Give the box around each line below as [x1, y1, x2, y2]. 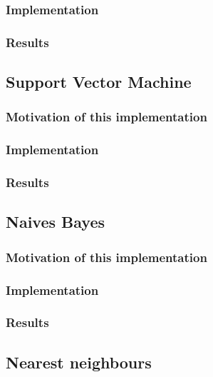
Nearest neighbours [6, 351, 152, 373]
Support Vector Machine [6, 71, 192, 93]
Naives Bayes [6, 211, 105, 233]
